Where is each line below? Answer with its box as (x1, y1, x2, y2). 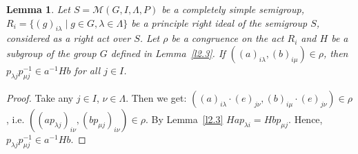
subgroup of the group (6, 45, 97, 60)
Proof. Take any (6, 90, 74, 104)
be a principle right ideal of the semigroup (131, 15, 308, 30)
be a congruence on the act (171, 31, 284, 45)
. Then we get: (126, 90, 187, 104)
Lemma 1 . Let (6, 2, 70, 16)
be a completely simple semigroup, (161, 2, 304, 16)
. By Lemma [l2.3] (145, 111, 223, 126)
